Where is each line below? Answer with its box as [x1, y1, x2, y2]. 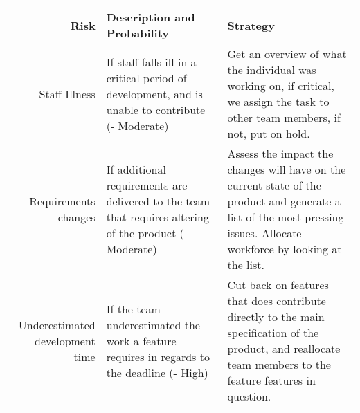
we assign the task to [227, 93, 330, 109]
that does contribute [227, 293, 326, 309]
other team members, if [227, 109, 341, 125]
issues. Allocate [227, 225, 302, 241]
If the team [106, 300, 161, 317]
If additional [106, 161, 166, 177]
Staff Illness [39, 85, 96, 102]
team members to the [227, 356, 331, 372]
